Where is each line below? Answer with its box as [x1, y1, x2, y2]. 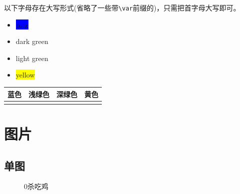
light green [15, 52, 48, 63]
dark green [15, 36, 48, 46]
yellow [15, 69, 35, 80]
